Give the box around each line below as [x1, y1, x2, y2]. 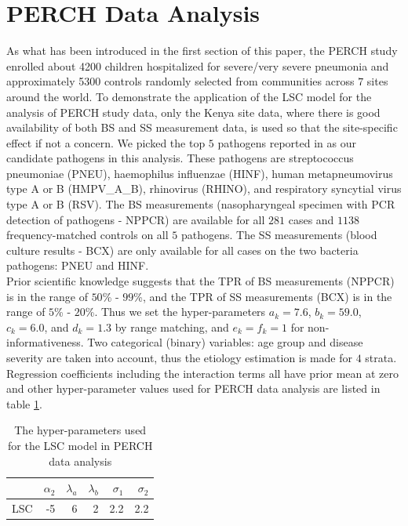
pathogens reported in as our [217, 134, 356, 151]
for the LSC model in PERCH [8, 437, 153, 453]
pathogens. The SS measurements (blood [180, 227, 377, 243]
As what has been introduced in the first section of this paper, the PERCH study [6, 42, 398, 59]
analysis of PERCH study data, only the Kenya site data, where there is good [6, 103, 381, 120]
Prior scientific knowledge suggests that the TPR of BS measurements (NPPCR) [6, 273, 395, 289]
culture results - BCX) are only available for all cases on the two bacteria [6, 241, 359, 258]
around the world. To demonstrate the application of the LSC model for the [6, 88, 372, 104]
